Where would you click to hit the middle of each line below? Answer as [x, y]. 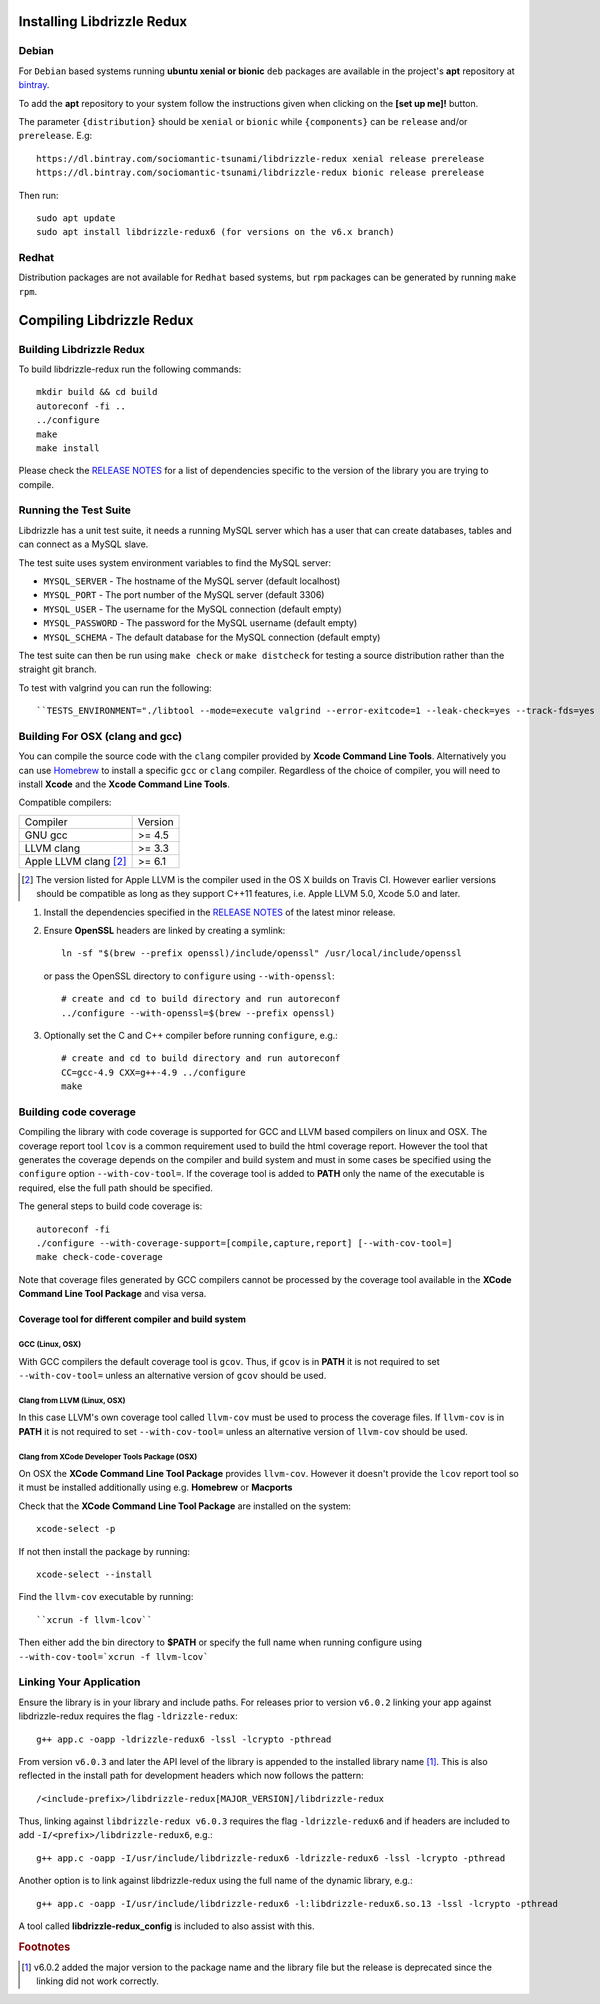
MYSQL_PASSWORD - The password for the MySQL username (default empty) [200, 623]
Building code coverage [77, 1112]
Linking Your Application [79, 1682]
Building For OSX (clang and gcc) [100, 736]
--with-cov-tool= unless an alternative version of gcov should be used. [172, 1375]
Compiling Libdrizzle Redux [106, 320]
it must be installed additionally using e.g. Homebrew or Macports [155, 1487]
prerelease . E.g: [55, 136]
